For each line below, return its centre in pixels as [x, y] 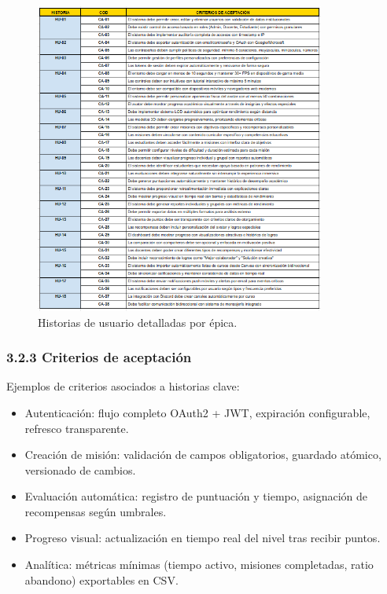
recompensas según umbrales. [96, 511]
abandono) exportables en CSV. [101, 579]
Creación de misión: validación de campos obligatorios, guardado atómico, [203, 455]
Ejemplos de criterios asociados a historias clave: [123, 386]
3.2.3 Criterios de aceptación [99, 357]
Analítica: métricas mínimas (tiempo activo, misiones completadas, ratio [199, 565]
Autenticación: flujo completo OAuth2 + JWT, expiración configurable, [197, 412]
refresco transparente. [77, 428]
